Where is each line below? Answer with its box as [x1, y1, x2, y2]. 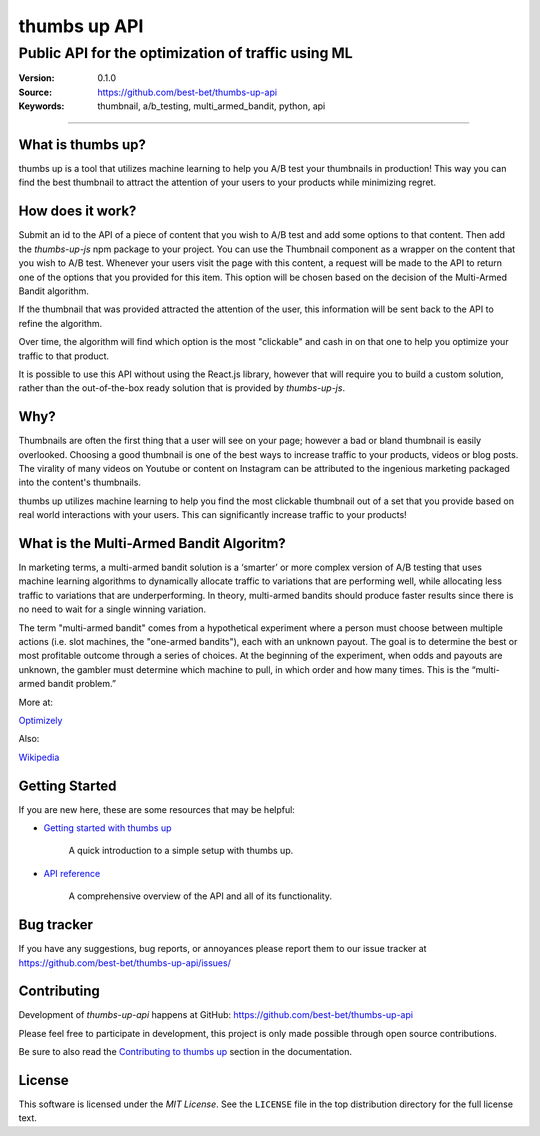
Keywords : [18, 100, 65, 112]
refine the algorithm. [18, 317, 103, 329]
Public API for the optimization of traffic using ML [18, 44, 354, 62]
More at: [18, 696, 54, 708]
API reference [43, 867, 101, 879]
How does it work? [18, 203, 137, 220]
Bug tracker [18, 916, 94, 934]
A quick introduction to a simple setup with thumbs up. [68, 845, 294, 857]
